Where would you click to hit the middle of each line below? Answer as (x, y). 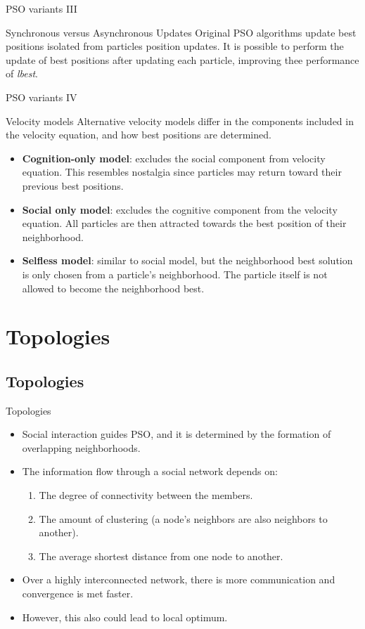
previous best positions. (73, 185)
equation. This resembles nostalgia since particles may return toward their (182, 172)
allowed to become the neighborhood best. (113, 288)
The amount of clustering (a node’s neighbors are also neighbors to (183, 518)
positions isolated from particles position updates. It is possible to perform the (175, 46)
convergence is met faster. (78, 594)
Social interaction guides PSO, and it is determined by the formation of (177, 434)
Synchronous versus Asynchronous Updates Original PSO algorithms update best (181, 32)
